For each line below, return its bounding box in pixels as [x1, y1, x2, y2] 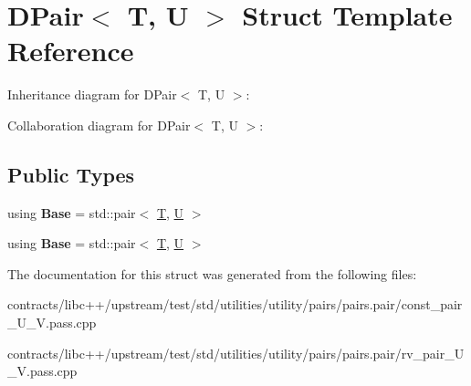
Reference [7, 32, 134, 69]
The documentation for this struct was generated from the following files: [7, 264, 417, 283]
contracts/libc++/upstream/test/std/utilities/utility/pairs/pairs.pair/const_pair [7, 295, 463, 314]
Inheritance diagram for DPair [7, 85, 177, 104]
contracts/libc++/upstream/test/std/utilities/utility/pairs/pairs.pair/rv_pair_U [7, 343, 465, 362]
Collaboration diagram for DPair [7, 115, 191, 134]
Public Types [7, 160, 135, 188]
